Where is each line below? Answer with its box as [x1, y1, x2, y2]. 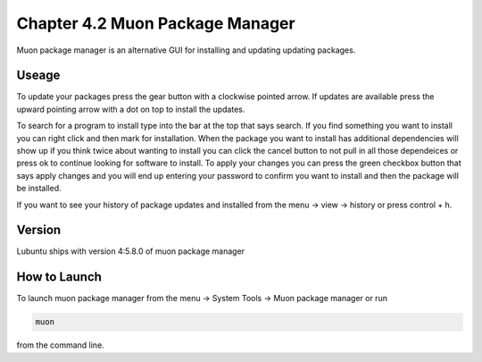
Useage [16, 68, 61, 83]
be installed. [16, 183, 62, 194]
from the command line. [16, 340, 104, 350]
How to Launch [16, 269, 103, 285]
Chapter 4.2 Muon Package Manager [16, 13, 295, 33]
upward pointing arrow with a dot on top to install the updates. [16, 104, 245, 114]
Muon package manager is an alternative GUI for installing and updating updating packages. [16, 45, 356, 55]
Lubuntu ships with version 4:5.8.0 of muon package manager [16, 246, 245, 257]
